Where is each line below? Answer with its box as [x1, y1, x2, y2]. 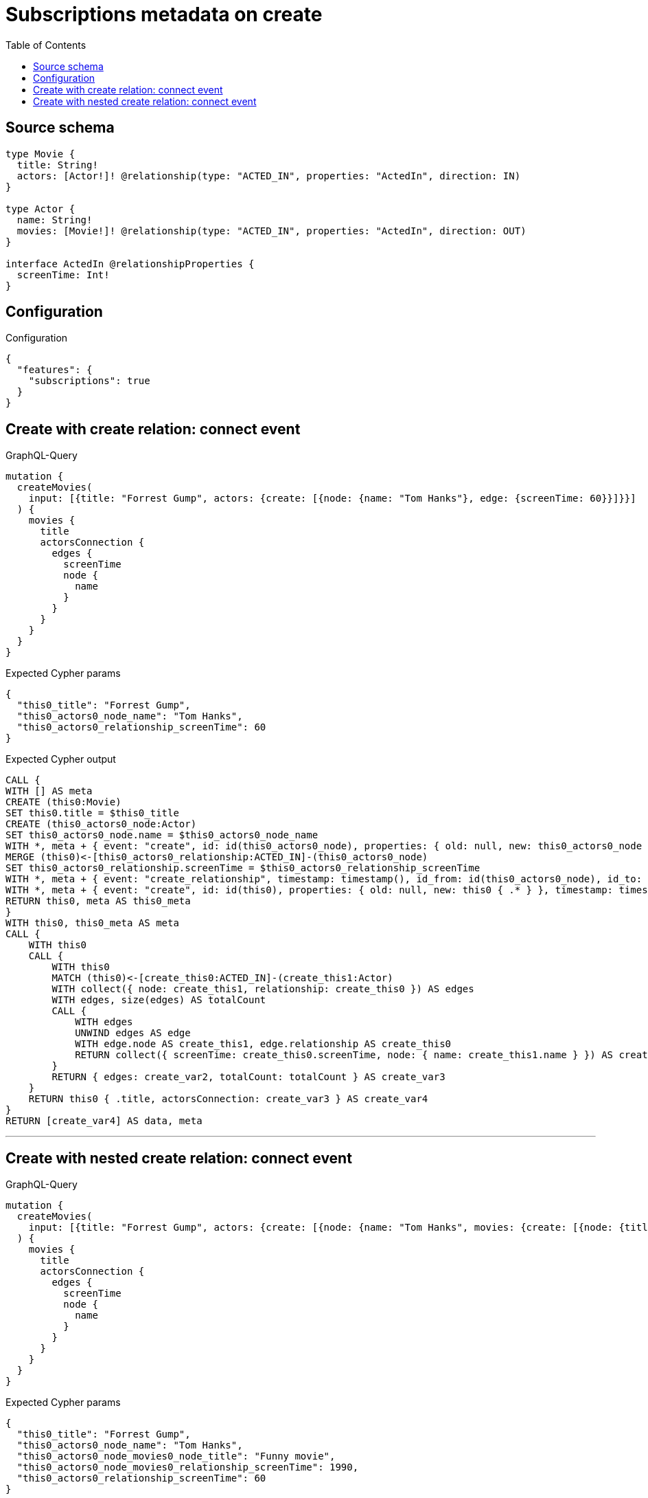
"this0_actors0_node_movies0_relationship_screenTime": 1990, [16, 1462, 359, 1473]
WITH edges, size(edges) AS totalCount [51, 994, 266, 1006]
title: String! [16, 159, 98, 170]
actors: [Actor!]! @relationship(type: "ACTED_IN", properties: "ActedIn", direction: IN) [16, 170, 521, 181]
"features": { [16, 364, 93, 376]
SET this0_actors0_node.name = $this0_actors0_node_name [5, 829, 319, 841]
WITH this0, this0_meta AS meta [5, 917, 179, 929]
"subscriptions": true [28, 375, 150, 387]
